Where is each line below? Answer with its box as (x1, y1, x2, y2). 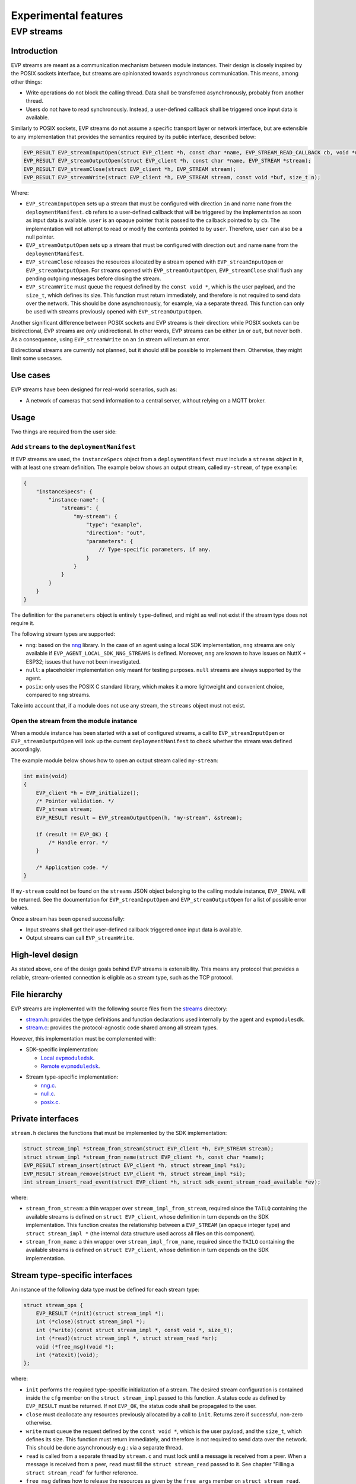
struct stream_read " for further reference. (26, 1469, 138, 1476)
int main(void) (23, 772, 68, 779)
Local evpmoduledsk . (40, 1054, 95, 1061)
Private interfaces (11, 1114, 79, 1124)
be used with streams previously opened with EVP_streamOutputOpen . (26, 308, 203, 315)
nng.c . (40, 1082, 56, 1089)
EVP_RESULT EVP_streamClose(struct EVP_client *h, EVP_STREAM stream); (23, 166, 237, 172)
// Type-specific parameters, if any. (98, 546, 212, 553)
